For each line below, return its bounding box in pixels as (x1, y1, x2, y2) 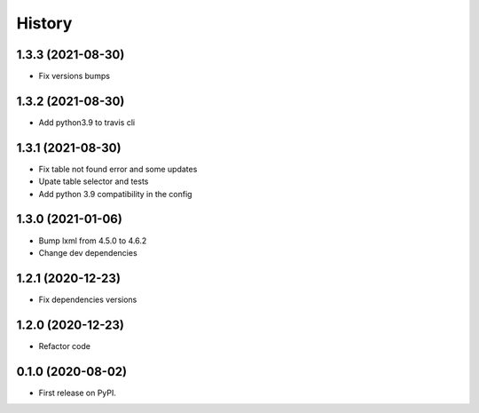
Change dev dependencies (38, 247, 137, 258)
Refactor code (38, 340, 90, 351)
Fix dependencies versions (38, 294, 137, 305)
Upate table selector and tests (38, 176, 149, 187)
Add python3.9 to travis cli (38, 116, 136, 128)
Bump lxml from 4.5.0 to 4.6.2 (38, 235, 147, 246)
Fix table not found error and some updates (38, 163, 198, 174)
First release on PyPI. (38, 387, 117, 398)
